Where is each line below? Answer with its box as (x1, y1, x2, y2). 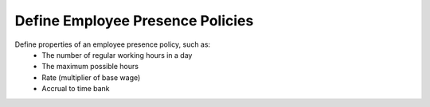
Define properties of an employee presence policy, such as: (14, 40, 211, 49)
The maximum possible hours (41, 62, 139, 71)
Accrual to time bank (41, 84, 111, 94)
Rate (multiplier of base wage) (41, 72, 141, 82)
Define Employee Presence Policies (14, 12, 254, 29)
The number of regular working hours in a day (41, 50, 193, 59)
